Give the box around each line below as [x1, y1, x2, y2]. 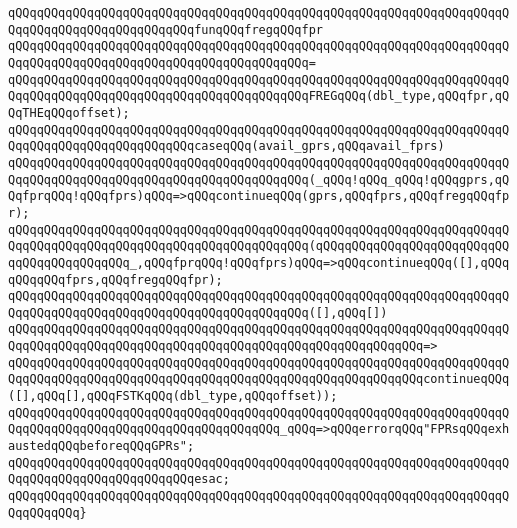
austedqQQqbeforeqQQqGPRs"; [8, 439, 195, 454]
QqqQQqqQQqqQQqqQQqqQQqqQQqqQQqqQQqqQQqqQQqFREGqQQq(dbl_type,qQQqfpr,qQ [8, 89, 510, 104]
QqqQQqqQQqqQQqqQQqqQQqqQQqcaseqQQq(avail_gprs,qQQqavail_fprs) [8, 139, 445, 154]
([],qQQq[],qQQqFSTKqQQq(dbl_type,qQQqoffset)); [8, 389, 338, 404]
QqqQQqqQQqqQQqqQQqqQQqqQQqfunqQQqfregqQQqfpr [8, 22, 323, 37]
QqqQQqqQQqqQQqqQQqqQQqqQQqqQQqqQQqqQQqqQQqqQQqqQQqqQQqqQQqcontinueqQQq [8, 372, 510, 387]
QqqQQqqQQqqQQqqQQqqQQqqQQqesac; [8, 472, 230, 487]
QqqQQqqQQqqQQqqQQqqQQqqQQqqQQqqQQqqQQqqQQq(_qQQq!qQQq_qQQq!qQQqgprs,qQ [8, 172, 510, 187]
